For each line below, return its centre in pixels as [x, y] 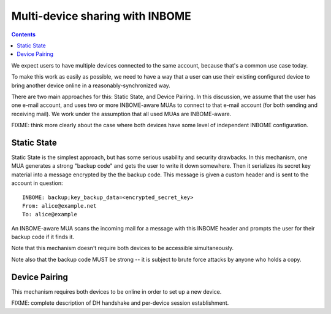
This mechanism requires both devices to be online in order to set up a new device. [116, 291]
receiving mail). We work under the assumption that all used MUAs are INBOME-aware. [121, 114]
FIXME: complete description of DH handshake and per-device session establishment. [120, 303]
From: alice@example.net [59, 206]
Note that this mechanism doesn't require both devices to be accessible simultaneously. [123, 248]
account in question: [37, 183]
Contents [24, 34]
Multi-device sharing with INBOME [101, 16]
